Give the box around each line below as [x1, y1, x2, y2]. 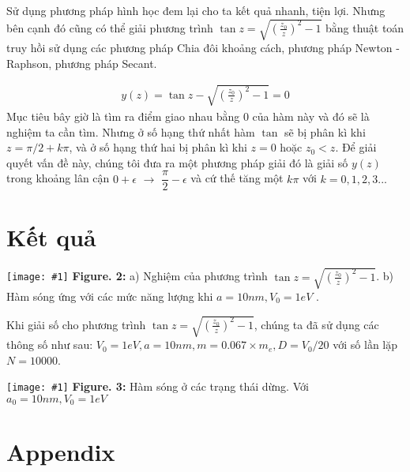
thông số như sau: [6, 336, 93, 353]
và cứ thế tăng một [190, 170, 284, 186]
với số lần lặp [333, 336, 398, 353]
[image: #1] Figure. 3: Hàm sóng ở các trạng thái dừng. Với [6, 378, 309, 395]
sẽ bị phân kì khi [284, 123, 366, 140]
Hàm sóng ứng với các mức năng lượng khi [6, 288, 213, 305]
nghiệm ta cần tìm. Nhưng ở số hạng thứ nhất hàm [6, 123, 255, 140]
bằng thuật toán [325, 19, 404, 36]
